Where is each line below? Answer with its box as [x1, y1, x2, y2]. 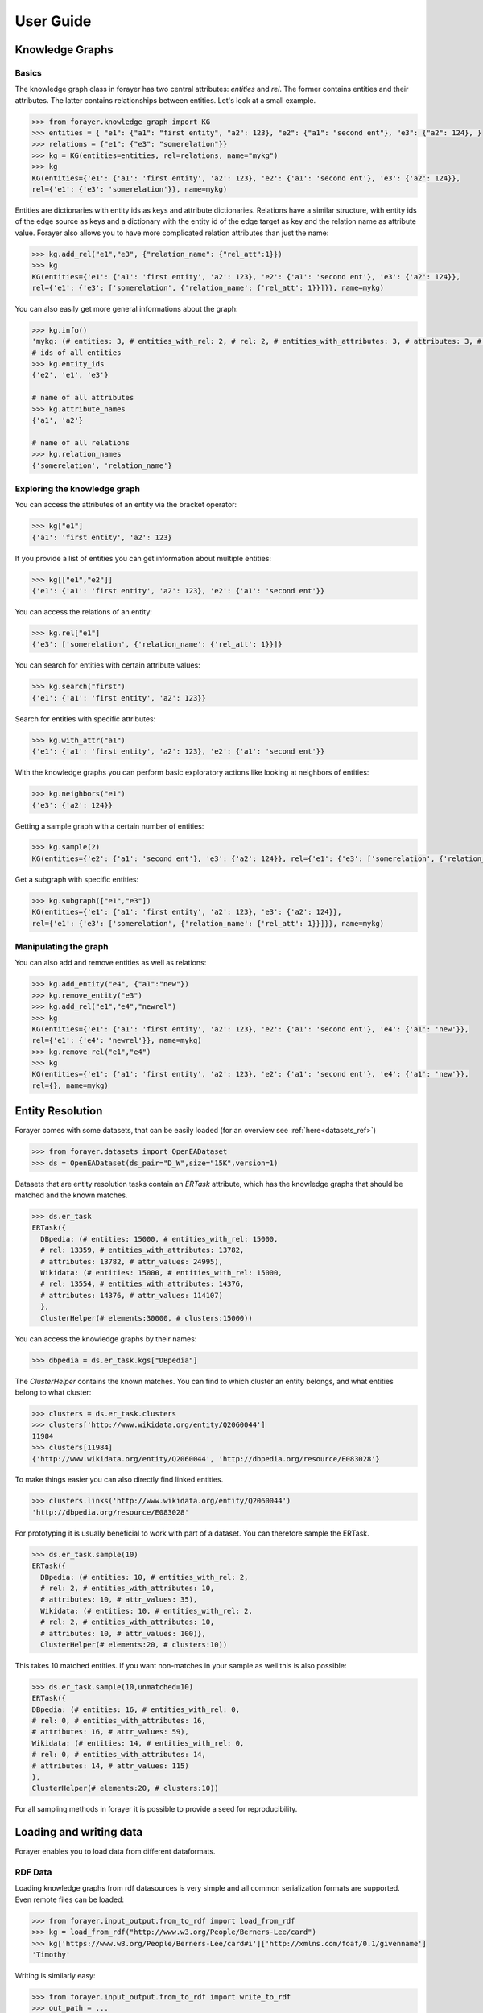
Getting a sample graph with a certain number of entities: [14, 821, 204, 831]
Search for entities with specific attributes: [14, 713, 156, 724]
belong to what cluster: [14, 1387, 92, 1397]
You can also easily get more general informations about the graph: [14, 304, 238, 313]
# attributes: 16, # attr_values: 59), [31, 1727, 189, 1737]
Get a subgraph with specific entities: [14, 874, 139, 884]
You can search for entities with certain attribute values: [14, 660, 200, 670]
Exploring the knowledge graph [14, 483, 141, 494]
